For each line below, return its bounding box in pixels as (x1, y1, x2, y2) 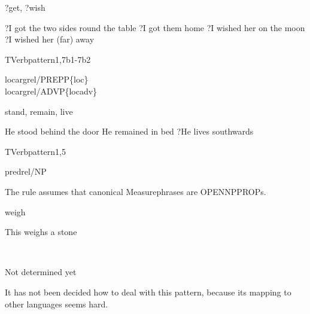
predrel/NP (5, 165, 47, 178)
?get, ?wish (5, 1, 45, 13)
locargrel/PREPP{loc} (5, 73, 89, 86)
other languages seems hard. (5, 297, 108, 310)
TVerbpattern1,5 (5, 145, 66, 157)
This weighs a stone (5, 225, 77, 238)
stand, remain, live (5, 105, 73, 117)
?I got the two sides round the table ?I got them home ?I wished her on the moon (5, 21, 305, 33)
